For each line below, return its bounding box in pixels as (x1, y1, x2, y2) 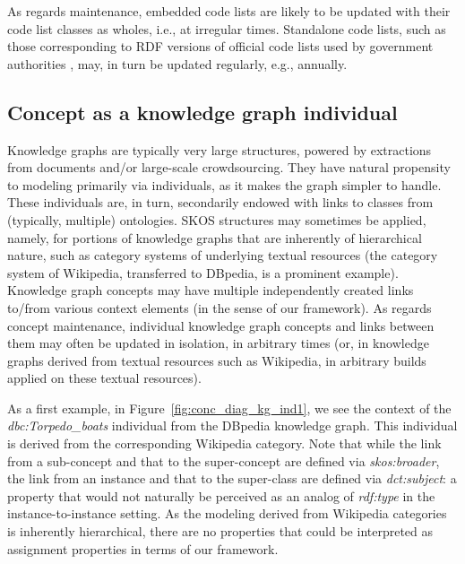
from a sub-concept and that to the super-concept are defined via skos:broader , (7, 451, 440, 470)
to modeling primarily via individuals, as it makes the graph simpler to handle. (7, 175, 442, 194)
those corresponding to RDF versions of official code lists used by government (7, 37, 434, 56)
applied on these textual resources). (7, 369, 202, 387)
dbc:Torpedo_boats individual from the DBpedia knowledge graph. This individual (7, 416, 458, 435)
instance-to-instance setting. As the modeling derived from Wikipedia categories (7, 504, 447, 523)
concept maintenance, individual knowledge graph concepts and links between (7, 316, 435, 334)
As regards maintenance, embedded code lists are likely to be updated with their (7, 2, 451, 20)
